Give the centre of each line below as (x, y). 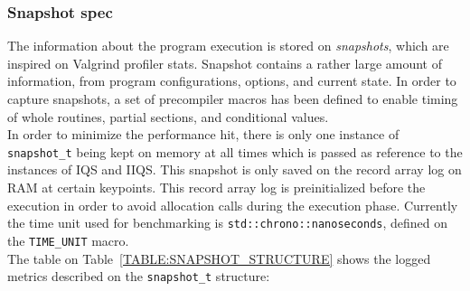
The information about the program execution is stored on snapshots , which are (228, 46)
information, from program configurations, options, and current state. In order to (232, 81)
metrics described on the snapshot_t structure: (139, 276)
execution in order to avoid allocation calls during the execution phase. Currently (233, 205)
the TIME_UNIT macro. (68, 240)
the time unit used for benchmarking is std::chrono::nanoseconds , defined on (228, 223)
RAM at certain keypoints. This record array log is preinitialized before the (216, 188)
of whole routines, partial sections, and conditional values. (168, 116)
